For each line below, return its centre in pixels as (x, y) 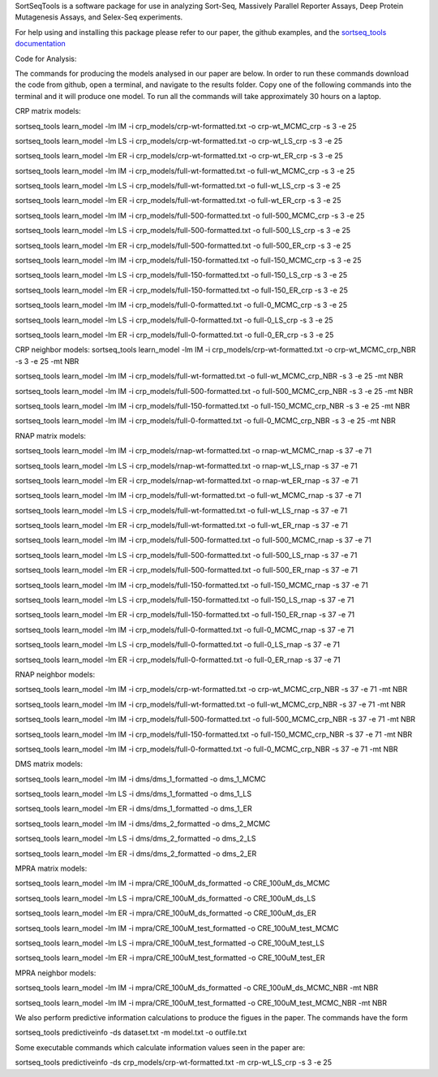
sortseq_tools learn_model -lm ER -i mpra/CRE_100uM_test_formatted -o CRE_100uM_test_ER (170, 958)
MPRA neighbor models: (56, 973)
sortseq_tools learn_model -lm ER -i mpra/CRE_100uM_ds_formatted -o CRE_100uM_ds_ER (165, 913)
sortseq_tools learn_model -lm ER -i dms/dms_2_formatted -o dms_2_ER (136, 854)
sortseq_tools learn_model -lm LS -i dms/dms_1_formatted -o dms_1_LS (133, 794)
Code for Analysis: (46, 58)
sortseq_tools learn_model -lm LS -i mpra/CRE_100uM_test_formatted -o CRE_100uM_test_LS (170, 943)
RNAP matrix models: (51, 435)
